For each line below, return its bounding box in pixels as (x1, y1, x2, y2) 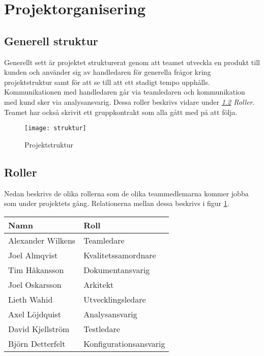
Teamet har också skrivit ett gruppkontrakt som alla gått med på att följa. (4, 106, 238, 117)
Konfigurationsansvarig (83, 337, 165, 349)
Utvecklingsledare (83, 293, 146, 305)
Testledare (83, 322, 120, 335)
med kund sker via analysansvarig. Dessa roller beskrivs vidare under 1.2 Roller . (4, 96, 255, 107)
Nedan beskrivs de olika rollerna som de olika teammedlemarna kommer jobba (4, 188, 249, 198)
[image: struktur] (24, 125, 86, 132)
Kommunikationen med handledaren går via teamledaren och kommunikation (4, 86, 245, 97)
